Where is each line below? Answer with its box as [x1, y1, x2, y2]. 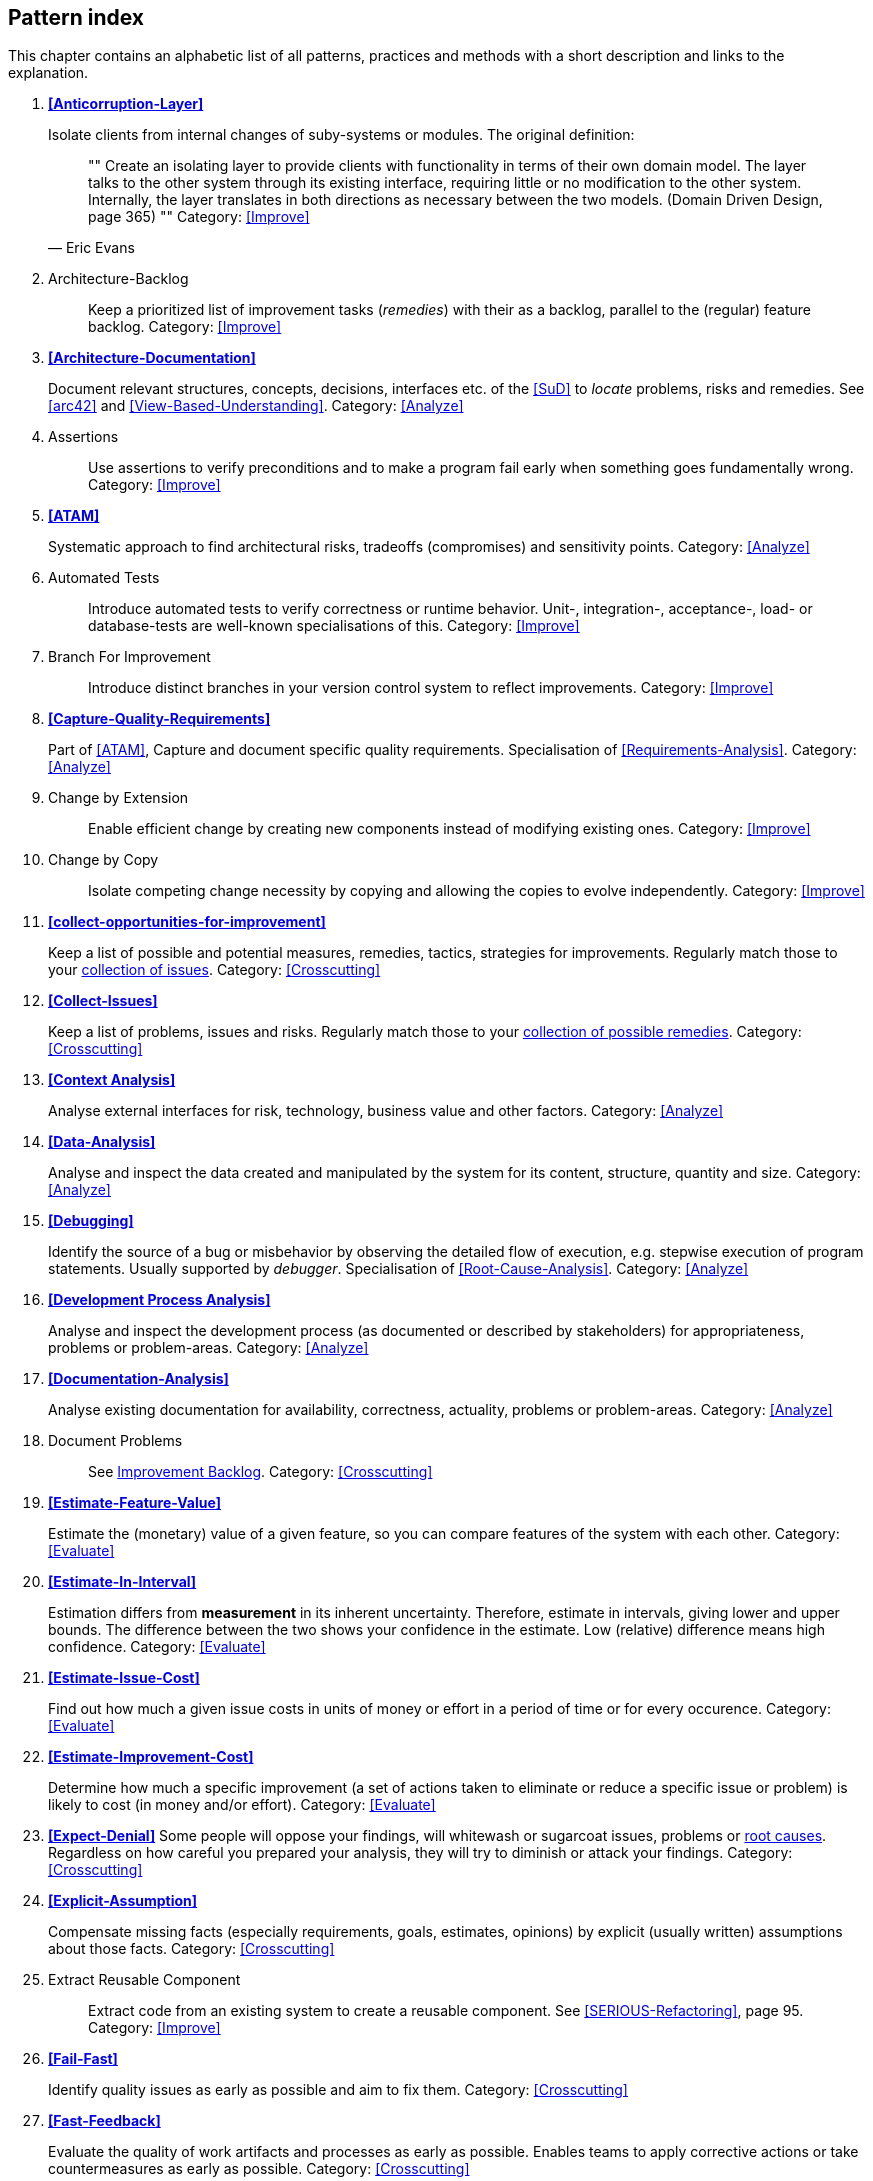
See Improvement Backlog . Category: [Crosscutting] [88, 1463, 433, 1481]
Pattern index [8, 5, 145, 30]
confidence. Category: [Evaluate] [48, 1638, 266, 1656]
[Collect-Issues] [48, 992, 158, 1010]
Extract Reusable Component [48, 1971, 241, 1989]
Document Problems [48, 1432, 183, 1450]
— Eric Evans [48, 239, 135, 257]
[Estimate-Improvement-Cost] [48, 1748, 254, 1766]
